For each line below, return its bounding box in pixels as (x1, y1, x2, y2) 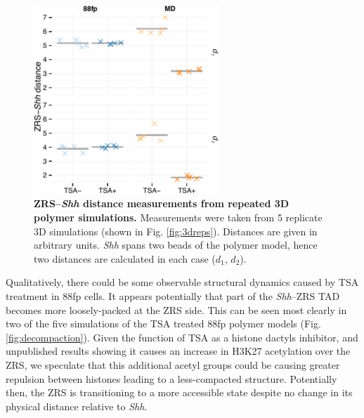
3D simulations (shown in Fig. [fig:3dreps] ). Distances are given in (34, 223, 318, 238)
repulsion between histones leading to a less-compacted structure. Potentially (6, 371, 337, 386)
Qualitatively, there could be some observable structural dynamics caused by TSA (6, 275, 359, 289)
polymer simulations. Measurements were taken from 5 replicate (34, 209, 323, 224)
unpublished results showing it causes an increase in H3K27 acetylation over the (6, 344, 351, 358)
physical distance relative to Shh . (6, 398, 148, 413)
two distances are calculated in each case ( (34, 251, 216, 266)
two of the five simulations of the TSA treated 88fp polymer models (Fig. (6, 316, 321, 331)
